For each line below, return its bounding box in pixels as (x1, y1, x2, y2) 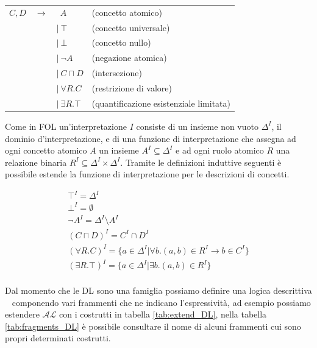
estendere (5, 308, 40, 321)
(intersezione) (91, 66, 142, 79)
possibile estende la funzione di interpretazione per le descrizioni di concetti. (5, 168, 290, 180)
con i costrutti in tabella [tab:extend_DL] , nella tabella (59, 308, 267, 321)
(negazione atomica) (91, 51, 167, 64)
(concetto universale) (91, 21, 170, 34)
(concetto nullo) (91, 36, 151, 49)
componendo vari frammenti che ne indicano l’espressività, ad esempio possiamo (12, 296, 311, 308)
